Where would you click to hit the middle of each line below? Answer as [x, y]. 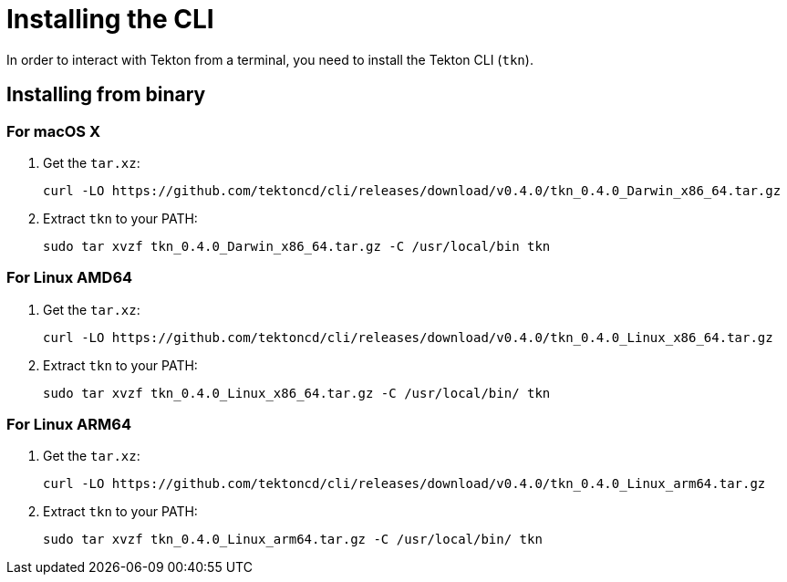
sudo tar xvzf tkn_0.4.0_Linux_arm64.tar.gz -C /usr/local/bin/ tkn [293, 540]
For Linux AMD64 [70, 278]
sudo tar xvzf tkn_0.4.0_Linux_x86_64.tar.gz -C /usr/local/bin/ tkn [297, 393]
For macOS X [54, 131]
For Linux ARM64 [69, 425]
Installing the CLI [110, 19]
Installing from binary [106, 95]
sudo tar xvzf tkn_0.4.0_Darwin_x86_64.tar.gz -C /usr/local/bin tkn [297, 246]
